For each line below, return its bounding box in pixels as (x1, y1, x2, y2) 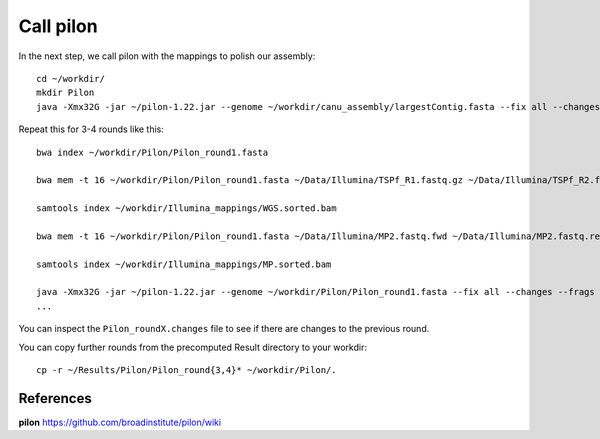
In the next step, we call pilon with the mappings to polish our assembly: (18, 50, 316, 62)
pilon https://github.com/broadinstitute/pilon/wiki (18, 416, 222, 428)
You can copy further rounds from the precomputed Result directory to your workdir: (18, 341, 367, 353)
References (18, 390, 92, 407)
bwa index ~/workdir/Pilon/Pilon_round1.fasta (36, 146, 269, 158)
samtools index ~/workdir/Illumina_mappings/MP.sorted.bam (36, 258, 332, 270)
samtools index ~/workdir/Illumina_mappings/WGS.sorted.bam (36, 203, 337, 214)
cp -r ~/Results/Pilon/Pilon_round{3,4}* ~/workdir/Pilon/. (36, 364, 337, 375)
